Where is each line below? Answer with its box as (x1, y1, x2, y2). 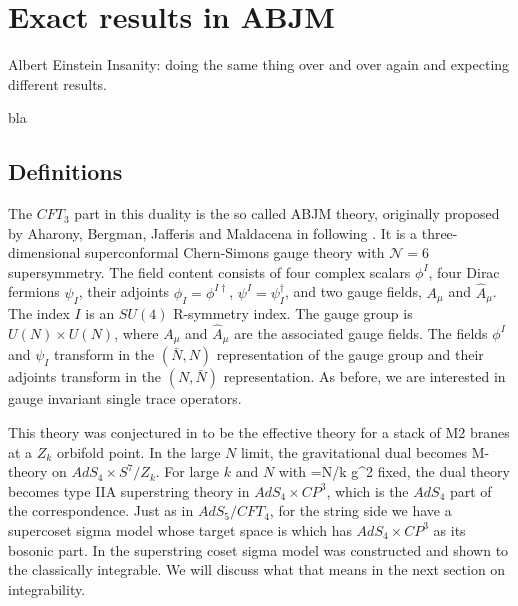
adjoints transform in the (8, 366, 162, 387)
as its (433, 519, 466, 540)
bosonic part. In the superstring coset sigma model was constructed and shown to (8, 539, 509, 560)
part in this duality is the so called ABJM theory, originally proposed (74, 203, 500, 224)
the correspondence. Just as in (8, 500, 194, 521)
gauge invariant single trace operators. (8, 388, 242, 409)
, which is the (326, 480, 409, 501)
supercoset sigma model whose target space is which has (8, 519, 352, 540)
